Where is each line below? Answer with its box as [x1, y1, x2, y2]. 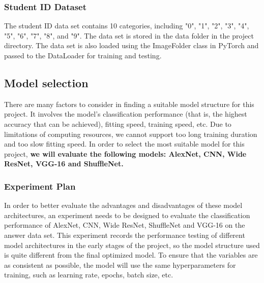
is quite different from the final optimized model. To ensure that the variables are [4, 250, 258, 260]
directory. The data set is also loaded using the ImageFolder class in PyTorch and [4, 40, 259, 51]
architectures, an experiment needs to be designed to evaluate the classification [4, 209, 250, 220]
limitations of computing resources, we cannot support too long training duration [4, 128, 257, 139]
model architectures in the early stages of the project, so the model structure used [4, 239, 260, 250]
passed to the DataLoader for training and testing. [4, 50, 162, 60]
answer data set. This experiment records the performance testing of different [4, 229, 245, 240]
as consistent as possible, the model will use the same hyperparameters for [4, 259, 236, 270]
